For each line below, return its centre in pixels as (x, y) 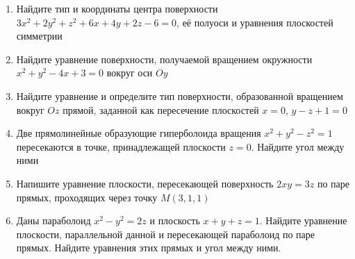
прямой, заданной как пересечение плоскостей (161, 109)
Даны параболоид (53, 220)
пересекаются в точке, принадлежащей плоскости (121, 146)
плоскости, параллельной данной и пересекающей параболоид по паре (166, 234)
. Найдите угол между (298, 146)
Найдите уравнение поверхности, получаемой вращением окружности (164, 59)
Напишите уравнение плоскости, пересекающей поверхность (145, 183)
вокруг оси (130, 73)
